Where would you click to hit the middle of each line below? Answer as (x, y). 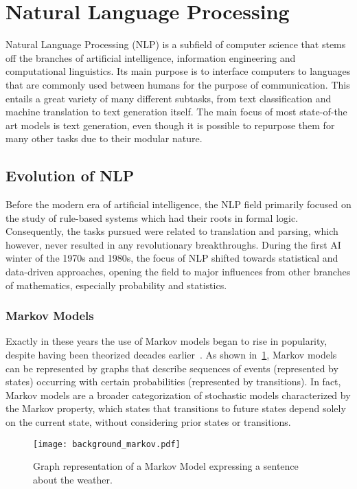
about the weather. (73, 479)
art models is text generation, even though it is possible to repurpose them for (170, 125)
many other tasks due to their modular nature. (104, 138)
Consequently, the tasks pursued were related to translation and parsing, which (172, 231)
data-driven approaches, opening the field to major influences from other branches (178, 272)
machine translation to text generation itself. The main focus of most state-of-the (176, 112)
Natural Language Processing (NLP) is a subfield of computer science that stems (176, 44)
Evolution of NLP (70, 175)
